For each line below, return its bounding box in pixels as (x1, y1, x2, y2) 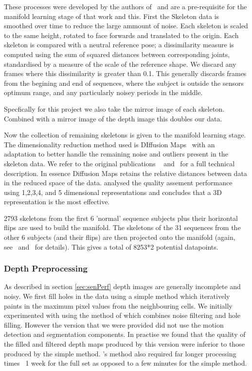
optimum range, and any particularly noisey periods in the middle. (4, 87, 203, 98)
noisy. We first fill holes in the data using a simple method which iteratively (4, 291, 230, 301)
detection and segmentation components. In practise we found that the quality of (4, 329, 246, 339)
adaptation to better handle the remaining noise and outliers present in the (4, 149, 228, 159)
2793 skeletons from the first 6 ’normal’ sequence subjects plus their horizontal (4, 213, 238, 223)
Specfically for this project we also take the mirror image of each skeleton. (4, 103, 225, 114)
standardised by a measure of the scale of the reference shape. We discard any (4, 59, 236, 69)
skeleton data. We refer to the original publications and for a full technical (4, 158, 235, 168)
